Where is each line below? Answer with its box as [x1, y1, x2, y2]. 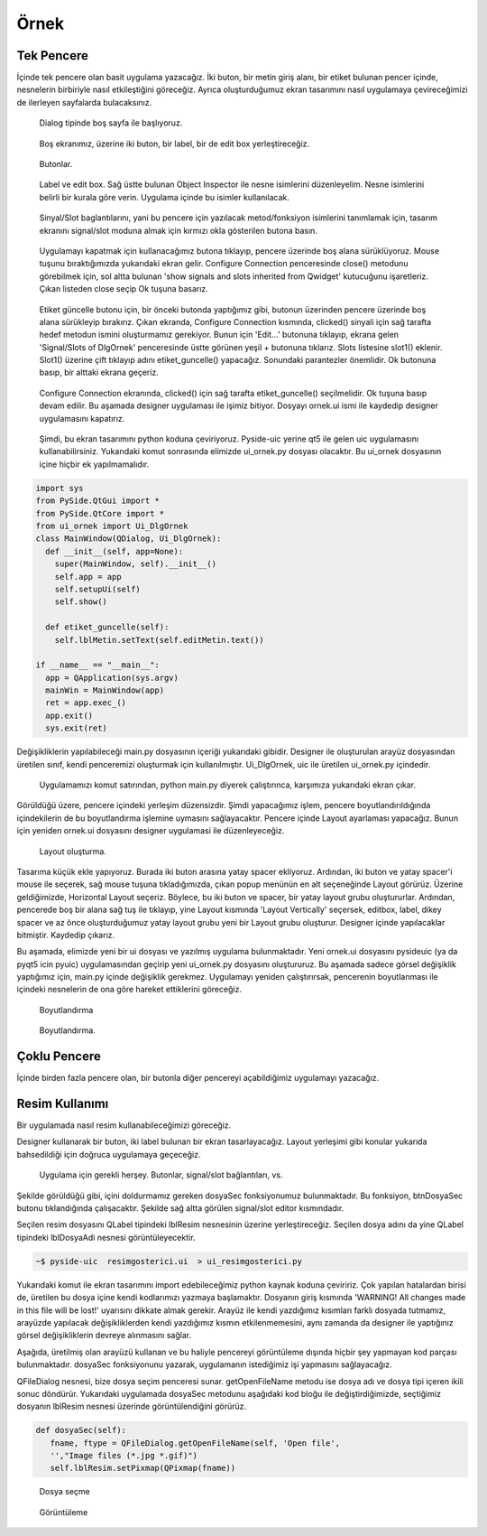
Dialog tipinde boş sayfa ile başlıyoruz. [39, 117, 183, 128]
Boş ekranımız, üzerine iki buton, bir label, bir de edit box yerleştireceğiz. [39, 138, 310, 149]
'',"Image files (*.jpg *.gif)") [50, 1450, 198, 1461]
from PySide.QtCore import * [35, 508, 165, 518]
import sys [35, 483, 84, 493]
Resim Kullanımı [16, 1095, 109, 1111]
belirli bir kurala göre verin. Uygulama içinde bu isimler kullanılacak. [39, 191, 290, 202]
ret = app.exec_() [45, 698, 126, 708]
